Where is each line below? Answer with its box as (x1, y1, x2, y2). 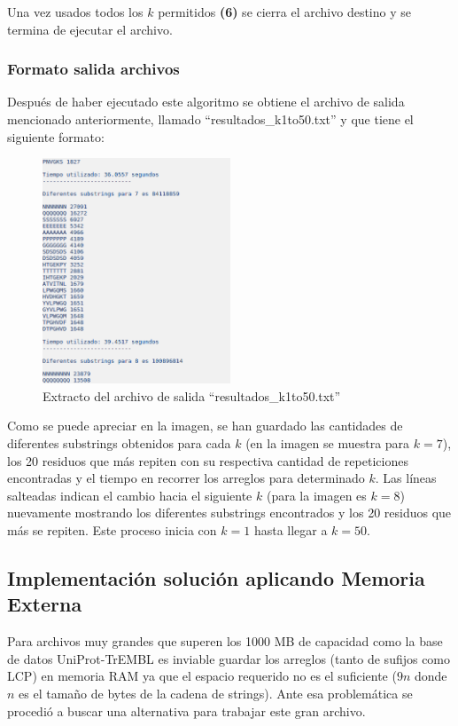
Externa (7, 590, 82, 618)
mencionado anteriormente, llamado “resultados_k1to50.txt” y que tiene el (7, 110, 414, 128)
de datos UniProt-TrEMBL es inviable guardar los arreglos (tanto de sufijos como (7, 649, 451, 667)
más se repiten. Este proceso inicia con (7, 520, 217, 539)
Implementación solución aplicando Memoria (7, 564, 425, 591)
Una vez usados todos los (7, 3, 144, 20)
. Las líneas (375, 469, 437, 487)
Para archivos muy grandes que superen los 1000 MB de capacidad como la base (7, 632, 443, 651)
